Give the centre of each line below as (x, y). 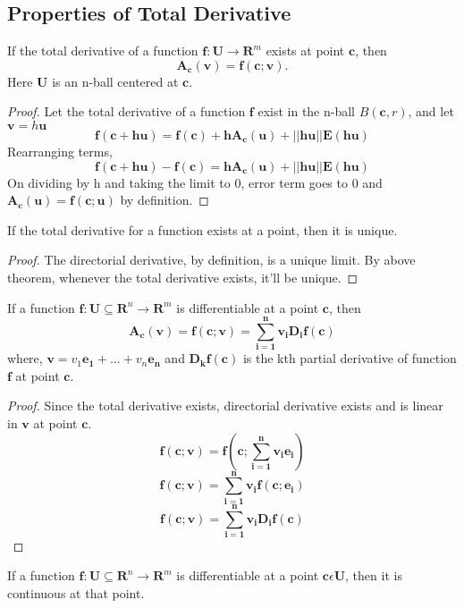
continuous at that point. (76, 593)
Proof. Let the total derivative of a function (127, 111)
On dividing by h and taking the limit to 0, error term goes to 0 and (195, 182)
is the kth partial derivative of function (350, 358)
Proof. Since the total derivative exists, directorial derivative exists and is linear (225, 405)
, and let (431, 111)
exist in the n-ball (307, 111)
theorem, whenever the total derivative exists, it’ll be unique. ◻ (183, 277)
